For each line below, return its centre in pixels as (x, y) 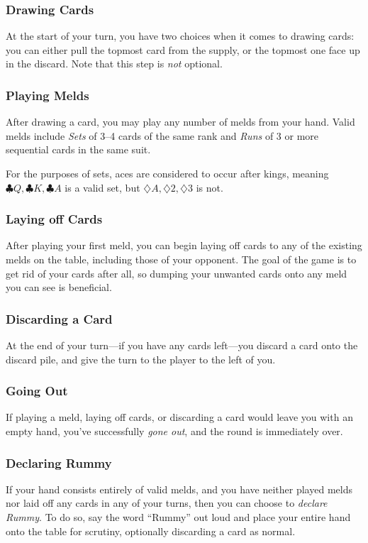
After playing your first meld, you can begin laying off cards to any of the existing (184, 245)
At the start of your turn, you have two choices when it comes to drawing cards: (180, 36)
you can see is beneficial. (59, 287)
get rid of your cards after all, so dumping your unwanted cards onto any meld (177, 273)
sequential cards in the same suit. (78, 149)
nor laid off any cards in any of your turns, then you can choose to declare (167, 503)
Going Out (37, 391)
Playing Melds (48, 95)
